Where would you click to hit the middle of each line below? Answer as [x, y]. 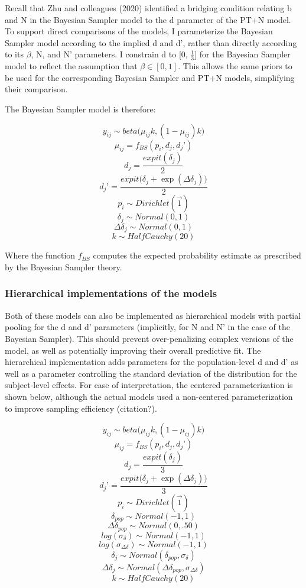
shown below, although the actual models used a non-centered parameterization [149, 396]
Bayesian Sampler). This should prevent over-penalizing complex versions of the [149, 338]
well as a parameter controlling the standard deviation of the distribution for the [151, 373]
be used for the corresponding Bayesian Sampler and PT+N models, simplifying [150, 77]
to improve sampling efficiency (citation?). [81, 408]
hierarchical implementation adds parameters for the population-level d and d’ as [152, 362]
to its [14, 54]
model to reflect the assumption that [71, 66]
